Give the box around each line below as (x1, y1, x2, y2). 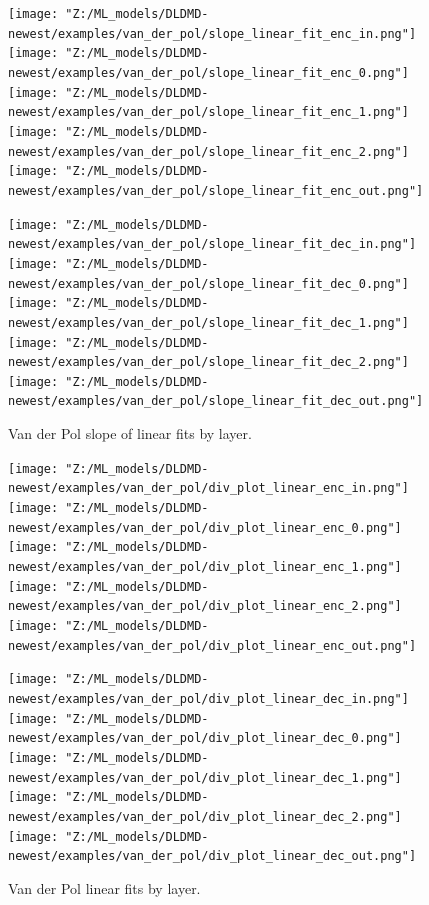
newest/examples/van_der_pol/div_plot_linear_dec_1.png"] (8, 770, 402, 785)
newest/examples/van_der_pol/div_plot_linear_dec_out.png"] (8, 849, 417, 864)
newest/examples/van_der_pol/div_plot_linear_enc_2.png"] (8, 599, 402, 614)
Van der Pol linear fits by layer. (8, 877, 201, 898)
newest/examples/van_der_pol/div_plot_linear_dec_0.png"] (8, 731, 402, 746)
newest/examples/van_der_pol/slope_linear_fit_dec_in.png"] (8, 237, 417, 252)
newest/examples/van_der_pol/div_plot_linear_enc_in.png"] (8, 481, 409, 496)
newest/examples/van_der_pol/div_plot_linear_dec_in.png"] (8, 691, 409, 706)
